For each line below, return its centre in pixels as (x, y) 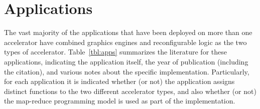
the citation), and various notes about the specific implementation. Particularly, (127, 71)
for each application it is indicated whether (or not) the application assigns (119, 81)
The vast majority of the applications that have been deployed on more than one (128, 32)
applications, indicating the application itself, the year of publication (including (126, 61)
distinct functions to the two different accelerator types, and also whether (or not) (130, 91)
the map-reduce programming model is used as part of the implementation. (120, 101)
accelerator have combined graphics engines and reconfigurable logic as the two (125, 42)
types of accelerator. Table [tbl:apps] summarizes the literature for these (115, 52)
